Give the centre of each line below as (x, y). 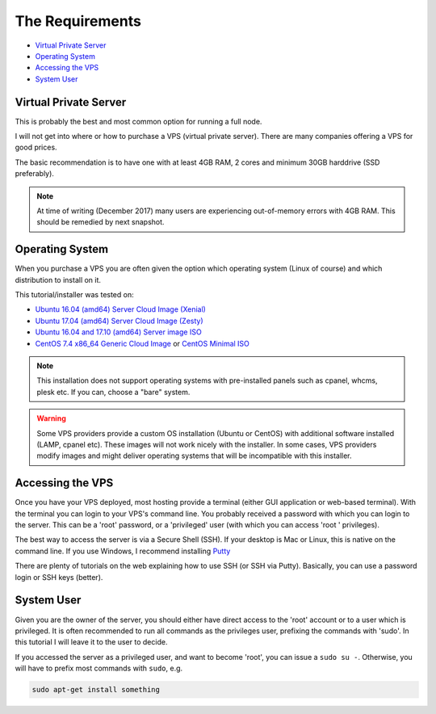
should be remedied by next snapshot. (101, 222)
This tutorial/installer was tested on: (74, 295)
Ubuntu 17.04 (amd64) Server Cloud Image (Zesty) (119, 321)
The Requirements (78, 21)
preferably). (34, 174)
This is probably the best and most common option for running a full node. (138, 121)
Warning (51, 418)
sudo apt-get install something (96, 690)
